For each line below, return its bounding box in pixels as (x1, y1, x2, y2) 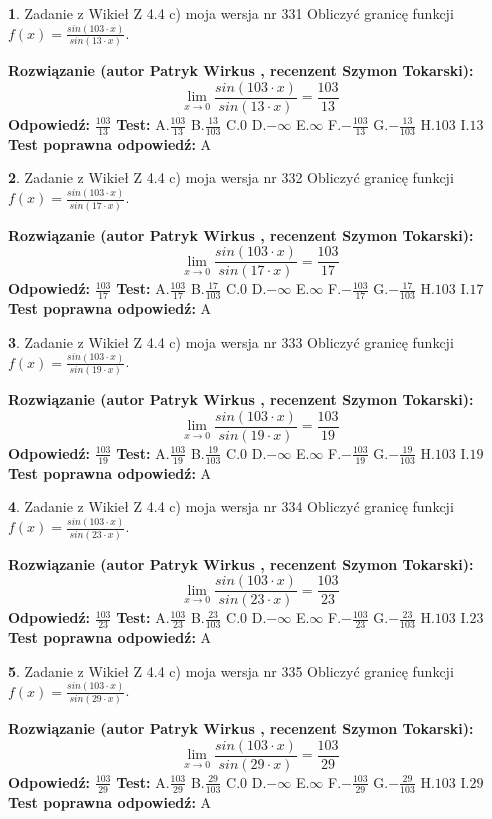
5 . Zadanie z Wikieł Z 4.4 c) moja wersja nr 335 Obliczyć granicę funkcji (8, 660, 454, 681)
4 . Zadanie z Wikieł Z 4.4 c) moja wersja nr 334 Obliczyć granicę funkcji (8, 496, 454, 517)
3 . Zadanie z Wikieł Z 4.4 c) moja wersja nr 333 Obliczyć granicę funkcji (8, 331, 454, 352)
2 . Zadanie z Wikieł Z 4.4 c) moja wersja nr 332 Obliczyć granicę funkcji (8, 167, 454, 188)
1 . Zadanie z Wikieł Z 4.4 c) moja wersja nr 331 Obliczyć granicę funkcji (8, 3, 454, 23)
